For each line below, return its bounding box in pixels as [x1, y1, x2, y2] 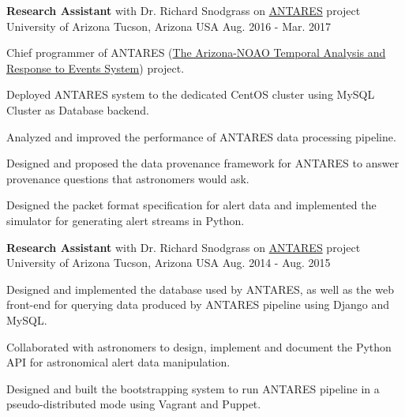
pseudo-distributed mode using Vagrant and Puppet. [6, 396, 261, 412]
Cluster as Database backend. [6, 101, 149, 118]
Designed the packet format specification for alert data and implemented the [6, 197, 377, 213]
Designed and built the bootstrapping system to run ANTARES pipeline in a [6, 380, 380, 396]
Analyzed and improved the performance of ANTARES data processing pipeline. [6, 128, 396, 145]
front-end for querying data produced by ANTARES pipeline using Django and [6, 296, 390, 313]
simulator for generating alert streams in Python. [6, 212, 245, 228]
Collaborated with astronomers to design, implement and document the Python [6, 338, 392, 355]
